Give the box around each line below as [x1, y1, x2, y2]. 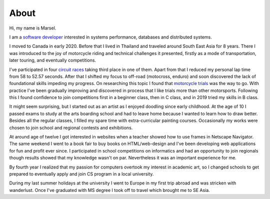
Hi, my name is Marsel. [9, 25, 56, 31]
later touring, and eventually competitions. [9, 57, 96, 63]
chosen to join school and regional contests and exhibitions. [9, 124, 133, 130]
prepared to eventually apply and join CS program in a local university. [9, 170, 154, 177]
